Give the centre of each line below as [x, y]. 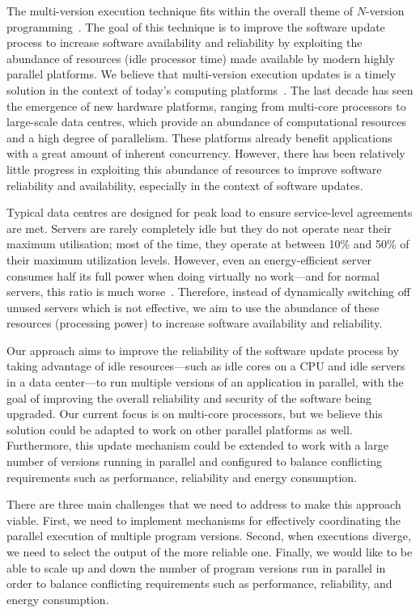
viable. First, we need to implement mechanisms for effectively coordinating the [204, 520]
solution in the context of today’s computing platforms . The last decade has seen [210, 89]
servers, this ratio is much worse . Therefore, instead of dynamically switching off [208, 292]
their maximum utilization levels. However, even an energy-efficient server [189, 259]
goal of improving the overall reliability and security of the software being [189, 397]
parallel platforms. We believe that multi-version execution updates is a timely [202, 74]
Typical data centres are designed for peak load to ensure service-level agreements [210, 212]
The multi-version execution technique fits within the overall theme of [180, 11]
